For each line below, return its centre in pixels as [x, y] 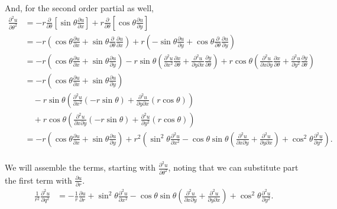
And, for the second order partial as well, [79, 8]
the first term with [38, 180]
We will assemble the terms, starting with [80, 167]
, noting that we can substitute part [233, 167]
